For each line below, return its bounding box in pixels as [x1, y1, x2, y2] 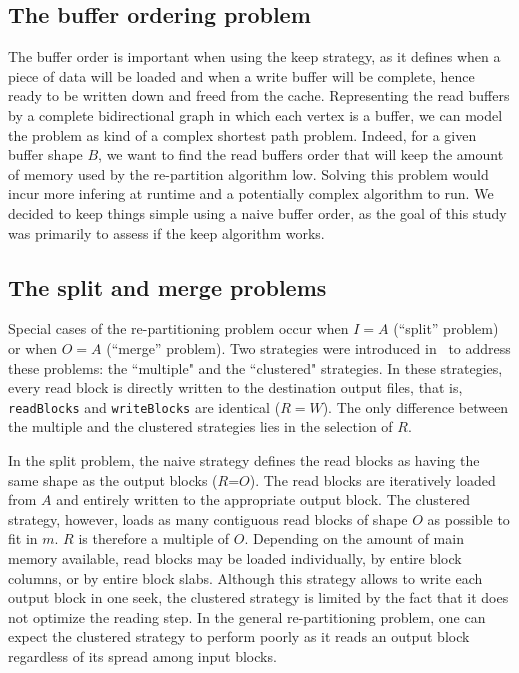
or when [8, 337, 58, 358]
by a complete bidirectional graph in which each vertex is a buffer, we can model [8, 104, 503, 125]
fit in [8, 528, 38, 549]
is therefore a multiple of [78, 528, 230, 549]
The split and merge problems [8, 271, 327, 302]
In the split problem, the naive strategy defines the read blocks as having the [8, 449, 480, 470]
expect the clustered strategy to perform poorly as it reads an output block [8, 626, 470, 647]
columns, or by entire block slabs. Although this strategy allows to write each [8, 567, 483, 588]
